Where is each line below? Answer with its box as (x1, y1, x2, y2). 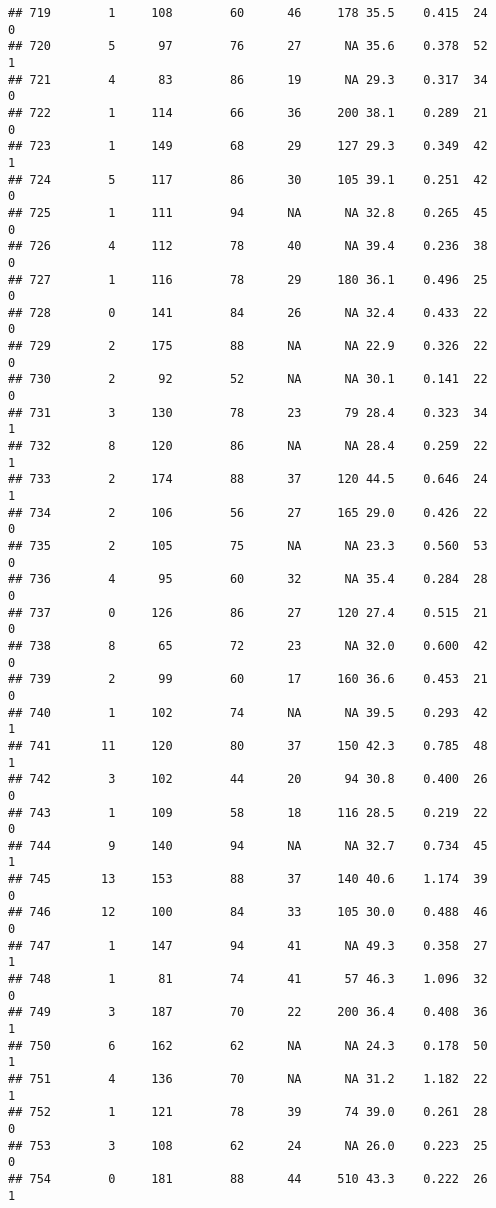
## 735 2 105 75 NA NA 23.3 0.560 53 (8, 539, 488, 553)
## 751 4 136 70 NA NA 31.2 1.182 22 (8, 1072, 488, 1086)
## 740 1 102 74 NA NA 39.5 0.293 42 (8, 705, 488, 720)
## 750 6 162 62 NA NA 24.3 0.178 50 (8, 1038, 488, 1053)
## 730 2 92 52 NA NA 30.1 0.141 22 (8, 372, 488, 387)
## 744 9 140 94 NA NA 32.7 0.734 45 (8, 838, 488, 853)
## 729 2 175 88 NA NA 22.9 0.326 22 (8, 339, 488, 354)
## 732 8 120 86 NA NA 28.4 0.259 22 (8, 439, 488, 454)
